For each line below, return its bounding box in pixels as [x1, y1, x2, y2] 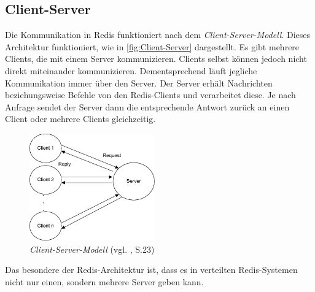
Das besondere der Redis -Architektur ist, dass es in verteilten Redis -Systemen [5, 263, 298, 276]
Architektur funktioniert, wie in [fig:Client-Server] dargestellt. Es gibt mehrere [5, 40, 300, 53]
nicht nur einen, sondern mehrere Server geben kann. [5, 275, 204, 288]
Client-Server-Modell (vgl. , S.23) [29, 242, 155, 255]
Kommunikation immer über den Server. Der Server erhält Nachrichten [5, 76, 273, 89]
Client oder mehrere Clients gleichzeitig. [5, 112, 156, 125]
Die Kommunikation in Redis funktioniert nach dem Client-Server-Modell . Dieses [5, 28, 311, 41]
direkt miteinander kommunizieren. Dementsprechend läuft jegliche [5, 64, 257, 77]
